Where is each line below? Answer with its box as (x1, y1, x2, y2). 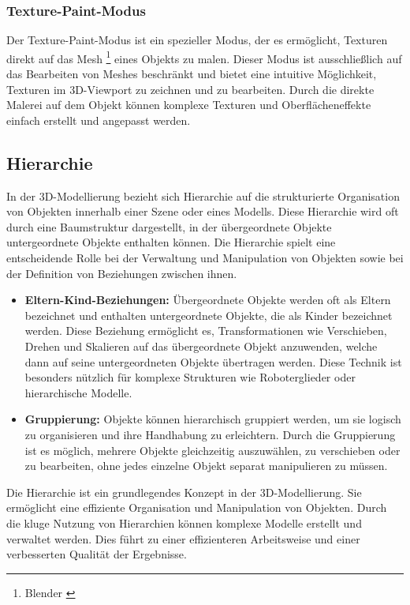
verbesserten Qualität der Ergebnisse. (6, 546, 187, 562)
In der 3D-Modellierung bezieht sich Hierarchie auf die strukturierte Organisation (6, 187, 400, 204)
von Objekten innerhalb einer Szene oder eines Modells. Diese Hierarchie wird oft (6, 203, 399, 220)
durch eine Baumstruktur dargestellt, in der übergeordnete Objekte (6, 218, 332, 235)
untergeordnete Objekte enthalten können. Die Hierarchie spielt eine (6, 234, 336, 250)
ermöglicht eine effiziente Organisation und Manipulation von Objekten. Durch (6, 499, 387, 516)
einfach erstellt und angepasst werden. (6, 111, 191, 128)
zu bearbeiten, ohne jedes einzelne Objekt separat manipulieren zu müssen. (24, 457, 388, 474)
